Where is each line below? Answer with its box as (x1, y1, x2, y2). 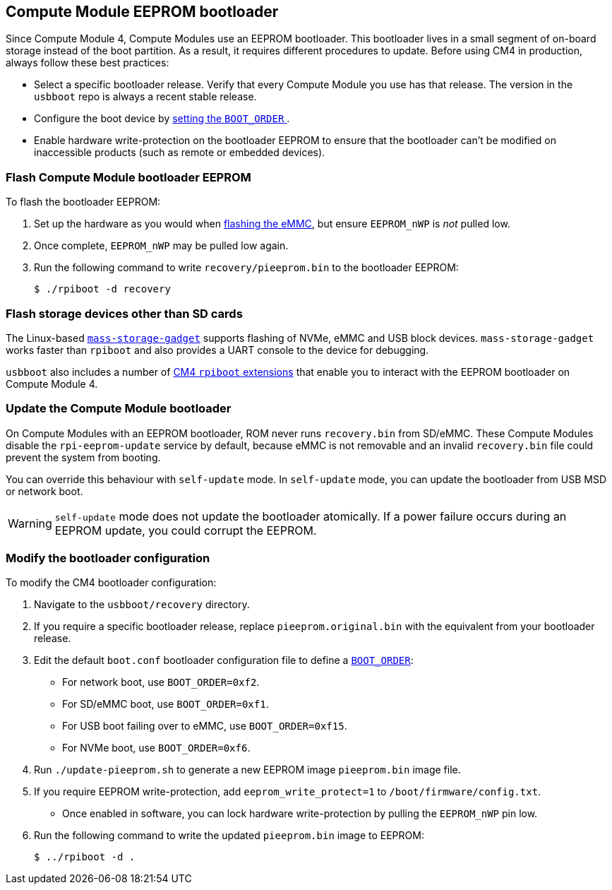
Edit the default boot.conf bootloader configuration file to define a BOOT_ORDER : (34, 654, 414, 667)
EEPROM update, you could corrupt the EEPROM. (54, 523, 317, 538)
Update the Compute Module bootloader (6, 401, 232, 416)
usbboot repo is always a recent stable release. (34, 90, 257, 103)
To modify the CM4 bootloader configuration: (6, 576, 217, 589)
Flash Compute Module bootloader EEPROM (6, 170, 251, 184)
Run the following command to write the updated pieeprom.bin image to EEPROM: (34, 829, 424, 842)
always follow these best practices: (6, 57, 169, 69)
